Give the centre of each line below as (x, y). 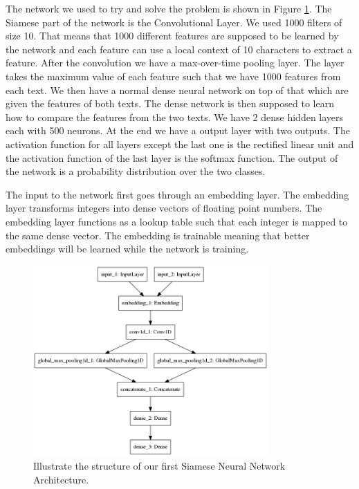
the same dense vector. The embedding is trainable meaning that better (158, 235)
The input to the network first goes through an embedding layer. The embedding (177, 194)
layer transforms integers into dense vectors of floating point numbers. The (164, 208)
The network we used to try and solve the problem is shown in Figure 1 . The (169, 8)
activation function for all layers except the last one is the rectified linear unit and (180, 144)
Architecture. (61, 479)
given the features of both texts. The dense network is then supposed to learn (170, 103)
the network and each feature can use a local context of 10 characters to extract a (179, 49)
